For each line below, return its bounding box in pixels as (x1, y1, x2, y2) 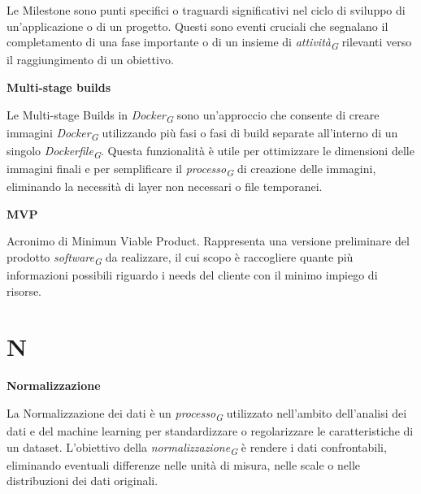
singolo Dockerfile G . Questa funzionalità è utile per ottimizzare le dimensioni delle (7, 141, 414, 161)
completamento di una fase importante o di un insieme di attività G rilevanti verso (7, 33, 412, 52)
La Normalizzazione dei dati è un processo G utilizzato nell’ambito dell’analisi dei (7, 404, 407, 423)
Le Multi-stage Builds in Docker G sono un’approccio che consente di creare (7, 106, 380, 125)
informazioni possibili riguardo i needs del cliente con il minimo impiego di (7, 266, 378, 283)
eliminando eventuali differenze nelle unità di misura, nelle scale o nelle (7, 456, 360, 473)
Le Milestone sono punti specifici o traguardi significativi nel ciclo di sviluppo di (7, 2, 406, 18)
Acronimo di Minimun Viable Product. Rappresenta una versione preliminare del (7, 232, 410, 249)
